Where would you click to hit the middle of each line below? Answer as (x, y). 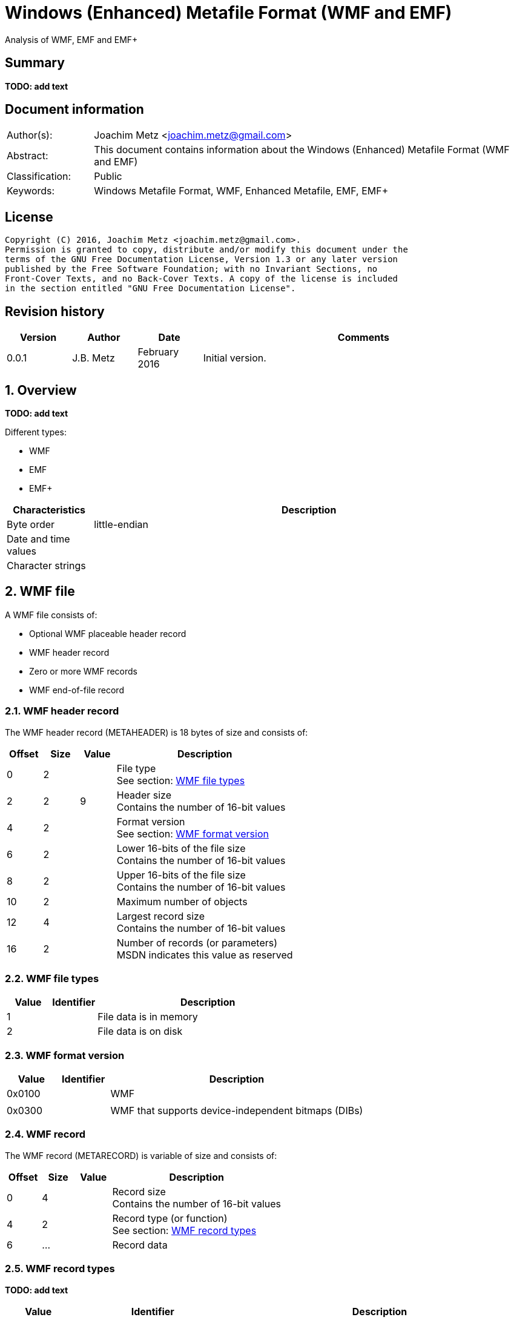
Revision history (55, 311)
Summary (35, 63)
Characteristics (49, 510)
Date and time (38, 539)
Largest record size (160, 916)
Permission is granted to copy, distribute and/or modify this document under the (206, 250)
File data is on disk (140, 1031)
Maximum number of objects (182, 901)
